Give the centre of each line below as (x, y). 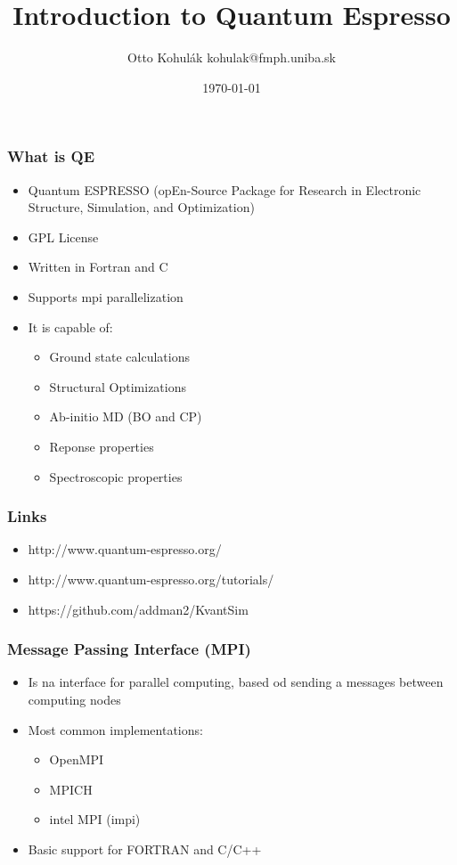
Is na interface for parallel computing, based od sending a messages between (236, 682)
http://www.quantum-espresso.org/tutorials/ (151, 579)
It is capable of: (70, 326)
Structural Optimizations (118, 386)
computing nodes (74, 699)
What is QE (51, 156)
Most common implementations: (115, 729)
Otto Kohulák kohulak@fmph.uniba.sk (232, 57)
